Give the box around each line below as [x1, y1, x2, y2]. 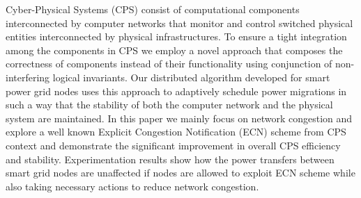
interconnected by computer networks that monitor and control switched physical [6, 15, 353, 30]
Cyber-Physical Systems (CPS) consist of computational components [6, 2, 300, 16]
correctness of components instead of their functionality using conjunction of [6, 56, 332, 71]
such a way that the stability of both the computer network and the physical [6, 97, 333, 112]
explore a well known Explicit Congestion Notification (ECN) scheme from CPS [6, 124, 346, 139]
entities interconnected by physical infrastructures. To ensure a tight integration [6, 29, 347, 44]
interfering [6, 69, 50, 84]
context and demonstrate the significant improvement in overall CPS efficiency [6, 138, 341, 152]
